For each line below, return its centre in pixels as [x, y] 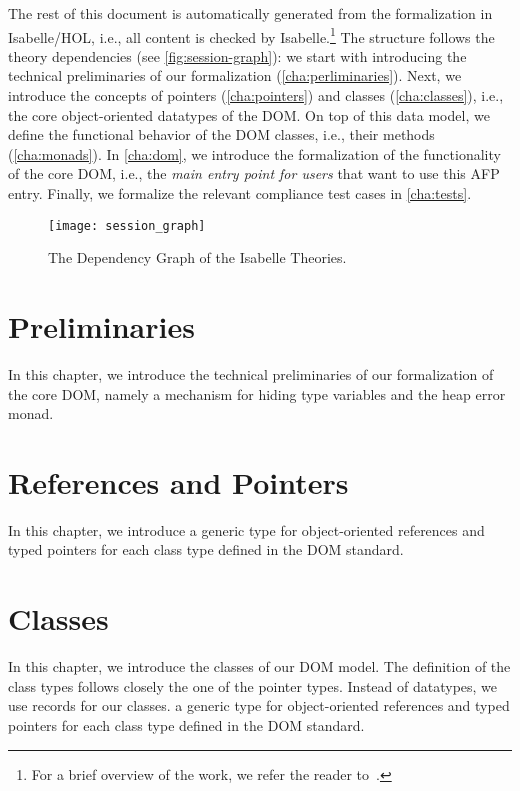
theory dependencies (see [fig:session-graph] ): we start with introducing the [237, 55]
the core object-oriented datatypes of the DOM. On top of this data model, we [249, 114]
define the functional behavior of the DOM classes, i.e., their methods [221, 134]
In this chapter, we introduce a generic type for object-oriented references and [246, 529]
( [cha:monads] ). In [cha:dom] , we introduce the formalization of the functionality [254, 153]
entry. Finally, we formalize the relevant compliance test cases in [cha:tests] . [240, 193]
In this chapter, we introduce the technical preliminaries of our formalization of [251, 373]
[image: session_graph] [127, 225]
